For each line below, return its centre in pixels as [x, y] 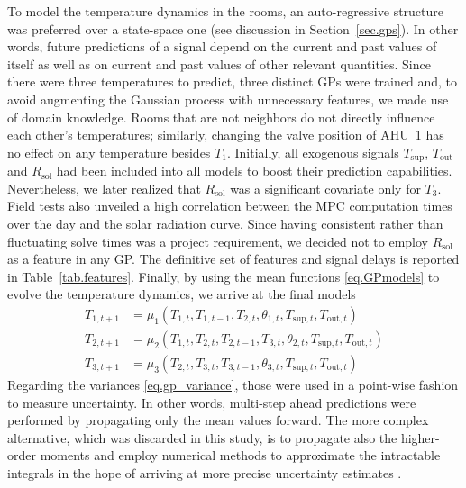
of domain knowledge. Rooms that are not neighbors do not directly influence [221, 117]
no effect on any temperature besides [109, 152]
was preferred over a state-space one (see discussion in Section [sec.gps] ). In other [233, 28]
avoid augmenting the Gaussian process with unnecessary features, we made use [228, 99]
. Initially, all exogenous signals [313, 152]
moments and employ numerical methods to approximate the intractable [240, 455]
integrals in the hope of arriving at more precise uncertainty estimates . [205, 473]
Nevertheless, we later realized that [104, 188]
